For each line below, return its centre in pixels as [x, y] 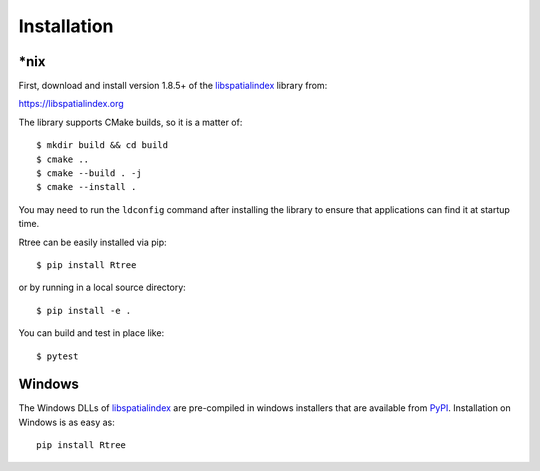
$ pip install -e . [84, 310]
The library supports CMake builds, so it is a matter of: [130, 122]
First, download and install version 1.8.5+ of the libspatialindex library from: [173, 86]
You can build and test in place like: [91, 333]
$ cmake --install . [86, 187]
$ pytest [57, 356]
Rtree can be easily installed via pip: [92, 242]
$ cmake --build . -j [89, 173]
